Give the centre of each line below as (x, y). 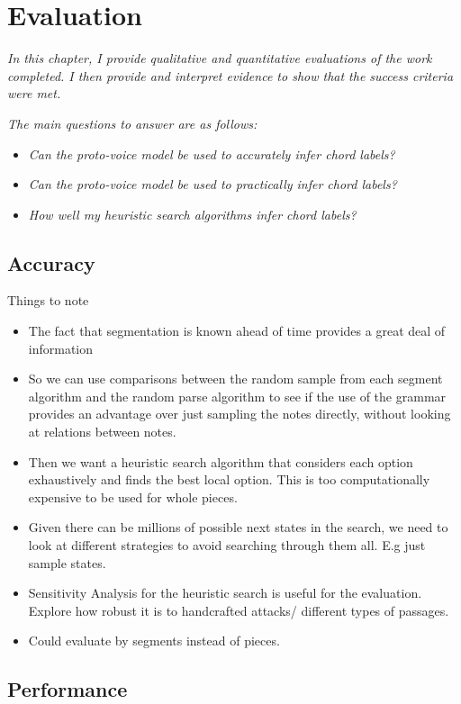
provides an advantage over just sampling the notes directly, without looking (240, 414)
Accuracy (51, 262)
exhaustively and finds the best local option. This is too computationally (229, 479)
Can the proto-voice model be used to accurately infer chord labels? (212, 153)
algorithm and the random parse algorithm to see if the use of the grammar (237, 396)
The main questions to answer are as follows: (132, 123)
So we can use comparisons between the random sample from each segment (235, 379)
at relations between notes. (102, 432)
